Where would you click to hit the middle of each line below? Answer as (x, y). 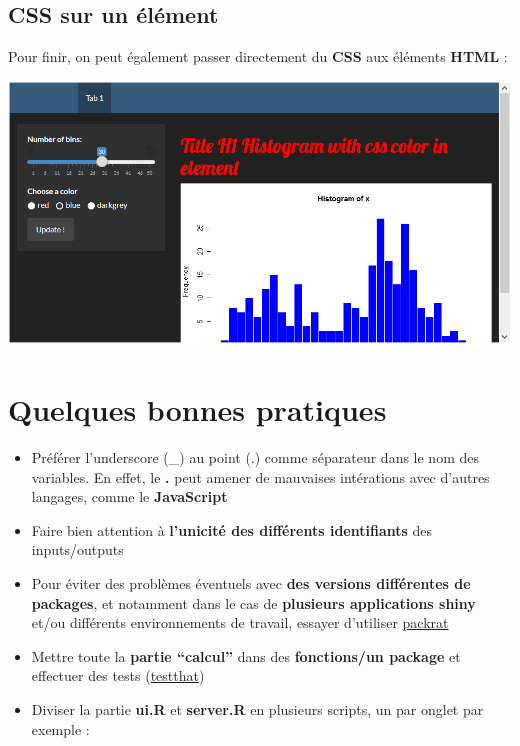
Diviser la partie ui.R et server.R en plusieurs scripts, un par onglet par (257, 708)
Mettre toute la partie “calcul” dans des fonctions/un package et (246, 655)
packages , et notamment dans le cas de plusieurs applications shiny (253, 602)
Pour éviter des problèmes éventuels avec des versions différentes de (251, 583)
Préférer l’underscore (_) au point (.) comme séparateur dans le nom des (255, 457)
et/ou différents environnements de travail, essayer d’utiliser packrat (240, 622)
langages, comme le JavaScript (129, 496)
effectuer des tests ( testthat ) (118, 675)
